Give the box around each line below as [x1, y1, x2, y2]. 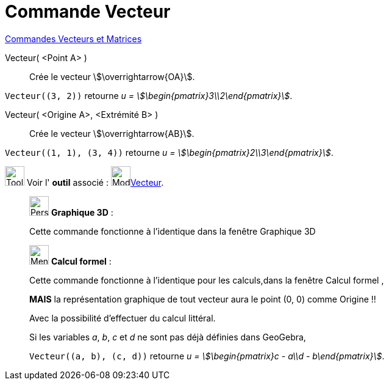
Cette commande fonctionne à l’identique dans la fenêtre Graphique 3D [29, 226, 316, 237]
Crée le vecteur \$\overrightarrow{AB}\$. [29, 128, 194, 139]
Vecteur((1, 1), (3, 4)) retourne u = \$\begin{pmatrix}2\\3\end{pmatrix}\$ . [5, 147, 334, 158]
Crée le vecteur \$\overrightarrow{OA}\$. [29, 71, 195, 82]
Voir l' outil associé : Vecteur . [26, 177, 164, 188]
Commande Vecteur [5, 1, 171, 22]
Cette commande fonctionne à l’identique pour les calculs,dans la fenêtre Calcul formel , [29, 274, 384, 285]
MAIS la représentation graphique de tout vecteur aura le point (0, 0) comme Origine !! [29, 293, 376, 304]
